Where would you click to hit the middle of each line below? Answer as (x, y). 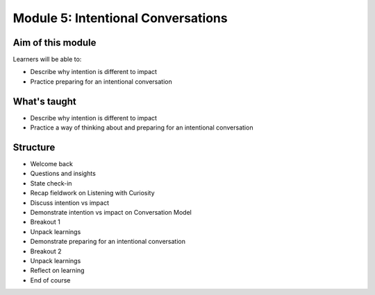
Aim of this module (55, 43)
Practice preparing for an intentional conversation (101, 81)
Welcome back (51, 164)
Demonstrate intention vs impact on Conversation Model (111, 212)
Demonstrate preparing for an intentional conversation (108, 242)
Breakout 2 (46, 251)
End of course (50, 280)
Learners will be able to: (47, 60)
